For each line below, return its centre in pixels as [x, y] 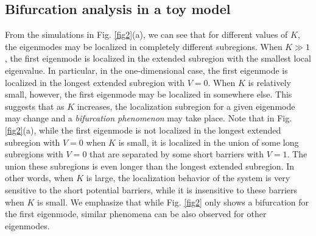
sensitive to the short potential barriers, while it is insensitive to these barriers [151, 189]
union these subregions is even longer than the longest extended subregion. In [150, 166]
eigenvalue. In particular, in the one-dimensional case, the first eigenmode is [146, 70]
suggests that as [35, 106]
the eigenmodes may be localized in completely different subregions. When [144, 46]
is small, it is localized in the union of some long [209, 142]
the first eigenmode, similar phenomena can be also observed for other [136, 214]
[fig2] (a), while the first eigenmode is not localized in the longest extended [143, 130]
